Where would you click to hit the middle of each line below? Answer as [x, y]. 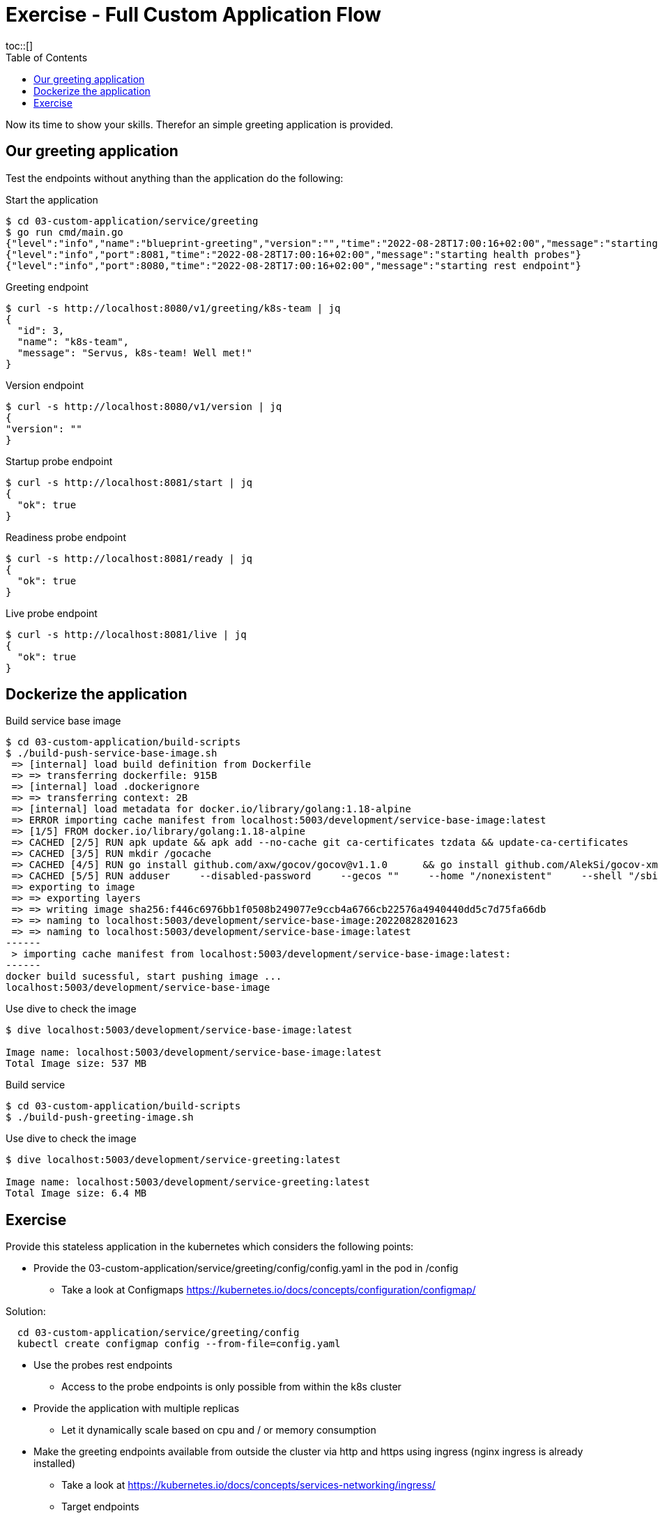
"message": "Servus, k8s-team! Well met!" [135, 352]
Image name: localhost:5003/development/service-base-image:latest [194, 1053]
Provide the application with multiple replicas [137, 1409]
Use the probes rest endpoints [103, 1365]
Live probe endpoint [52, 613]
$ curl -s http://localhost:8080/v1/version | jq [144, 406]
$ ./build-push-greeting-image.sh [100, 1117]
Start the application [52, 199]
